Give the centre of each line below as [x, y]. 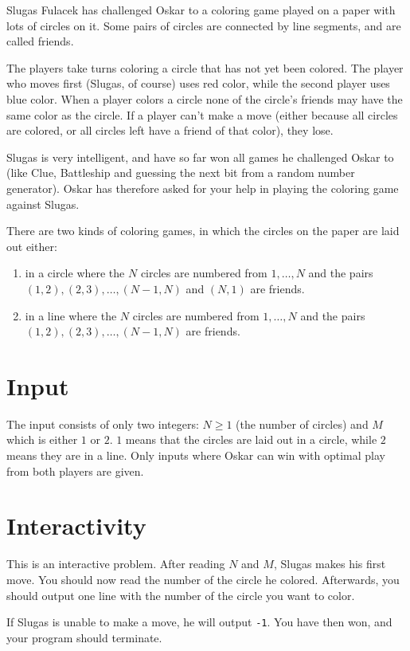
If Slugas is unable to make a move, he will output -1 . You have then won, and [199, 622]
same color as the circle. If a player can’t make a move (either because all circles [202, 114]
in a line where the [71, 315]
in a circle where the [75, 273]
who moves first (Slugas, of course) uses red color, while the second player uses [198, 83]
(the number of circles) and [302, 424]
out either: [32, 246]
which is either [42, 439]
